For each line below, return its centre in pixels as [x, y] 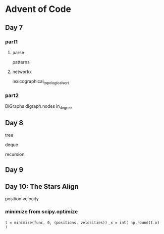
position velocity [22, 198]
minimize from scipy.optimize [42, 211]
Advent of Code [38, 9]
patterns [21, 62]
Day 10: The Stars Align [42, 187]
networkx [22, 72]
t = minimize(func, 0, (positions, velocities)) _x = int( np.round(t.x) [82, 223]
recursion [15, 154]
